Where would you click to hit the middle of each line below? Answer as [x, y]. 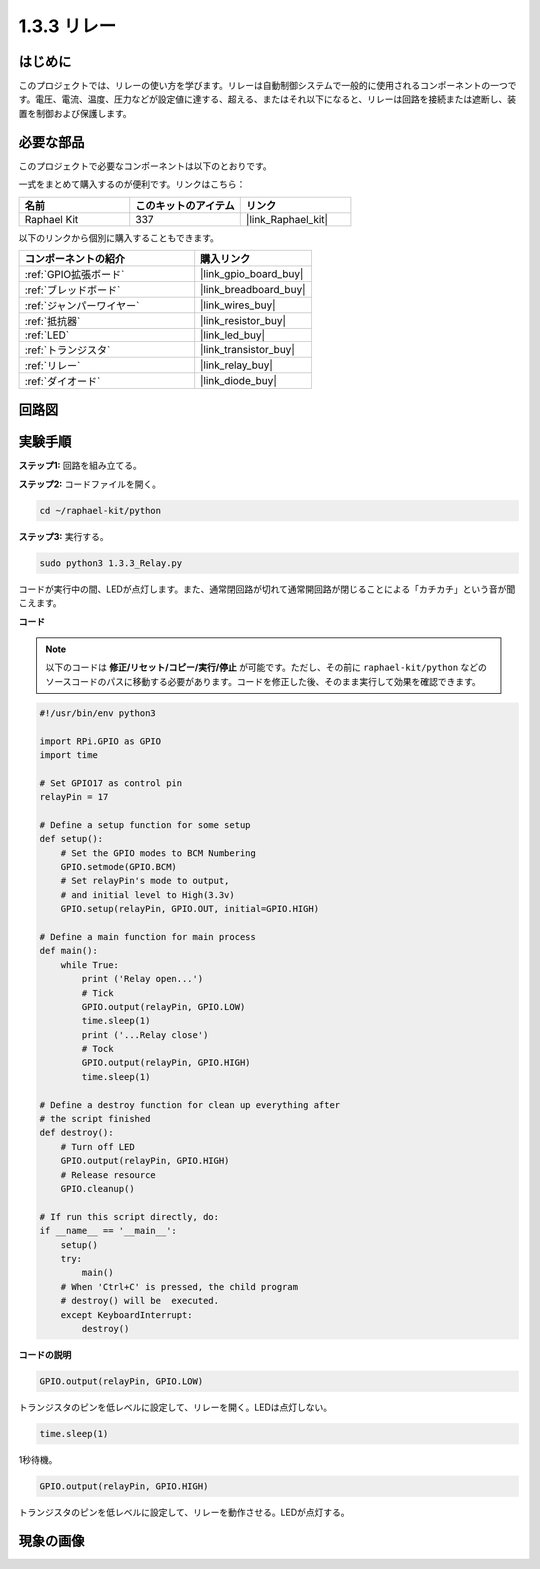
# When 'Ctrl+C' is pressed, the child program [179, 1286]
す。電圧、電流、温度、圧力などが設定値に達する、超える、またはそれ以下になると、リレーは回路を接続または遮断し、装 [267, 99]
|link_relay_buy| [237, 365]
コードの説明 [45, 1354]
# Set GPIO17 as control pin [111, 783]
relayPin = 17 [74, 797]
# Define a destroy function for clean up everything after [190, 1104]
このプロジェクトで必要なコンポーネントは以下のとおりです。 [145, 166]
